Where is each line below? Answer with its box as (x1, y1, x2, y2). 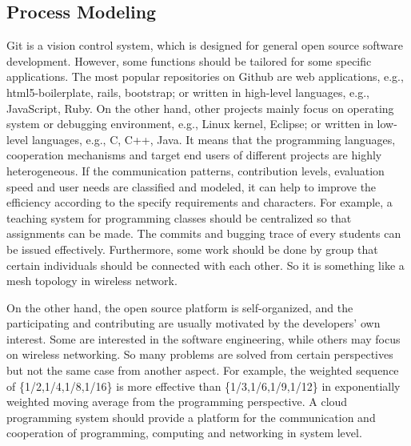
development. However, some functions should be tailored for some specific (6, 52, 372, 69)
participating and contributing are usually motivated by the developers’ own (6, 315, 381, 331)
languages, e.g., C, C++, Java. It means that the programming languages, (31, 131, 396, 147)
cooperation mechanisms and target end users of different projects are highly (6, 147, 382, 163)
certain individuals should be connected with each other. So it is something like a (6, 256, 405, 273)
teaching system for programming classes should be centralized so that (6, 209, 352, 226)
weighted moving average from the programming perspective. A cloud (6, 393, 348, 410)
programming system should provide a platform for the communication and (6, 408, 376, 425)
